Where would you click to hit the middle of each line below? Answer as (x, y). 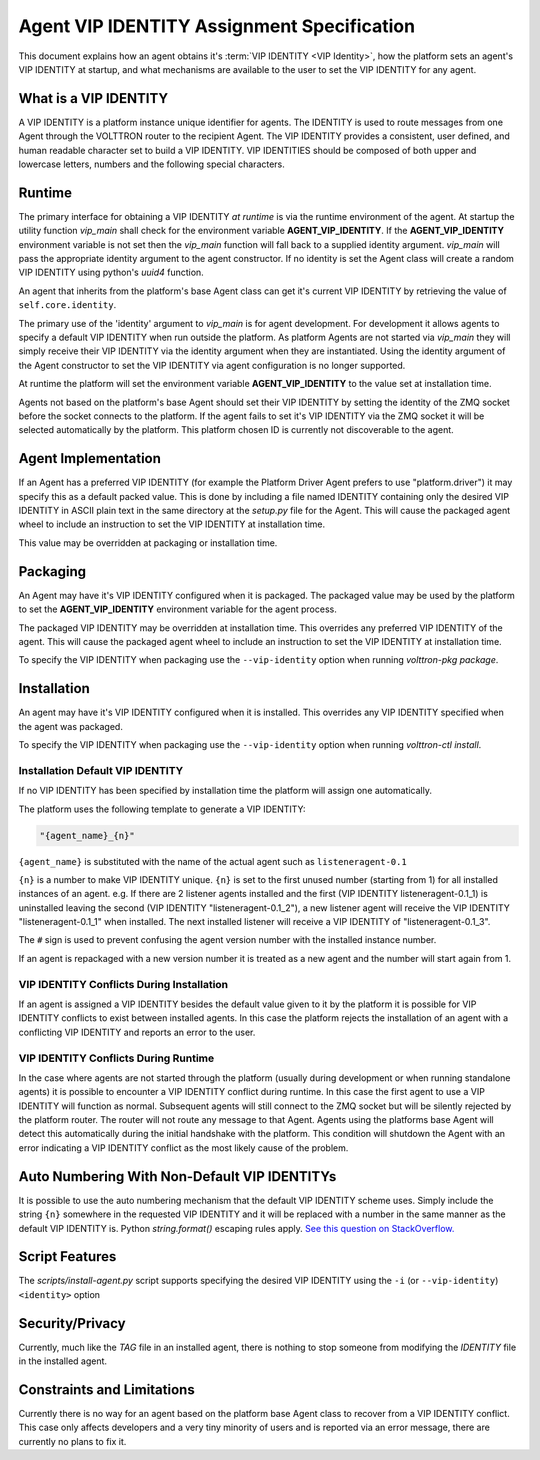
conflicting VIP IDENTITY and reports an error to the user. (137, 1032)
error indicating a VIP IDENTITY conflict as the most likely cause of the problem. (183, 1147)
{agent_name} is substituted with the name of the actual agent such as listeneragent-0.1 (212, 861)
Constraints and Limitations (106, 1389)
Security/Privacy (72, 1323)
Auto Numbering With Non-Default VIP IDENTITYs (177, 1176)
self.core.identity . (67, 305)
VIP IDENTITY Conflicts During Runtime (116, 1058)
